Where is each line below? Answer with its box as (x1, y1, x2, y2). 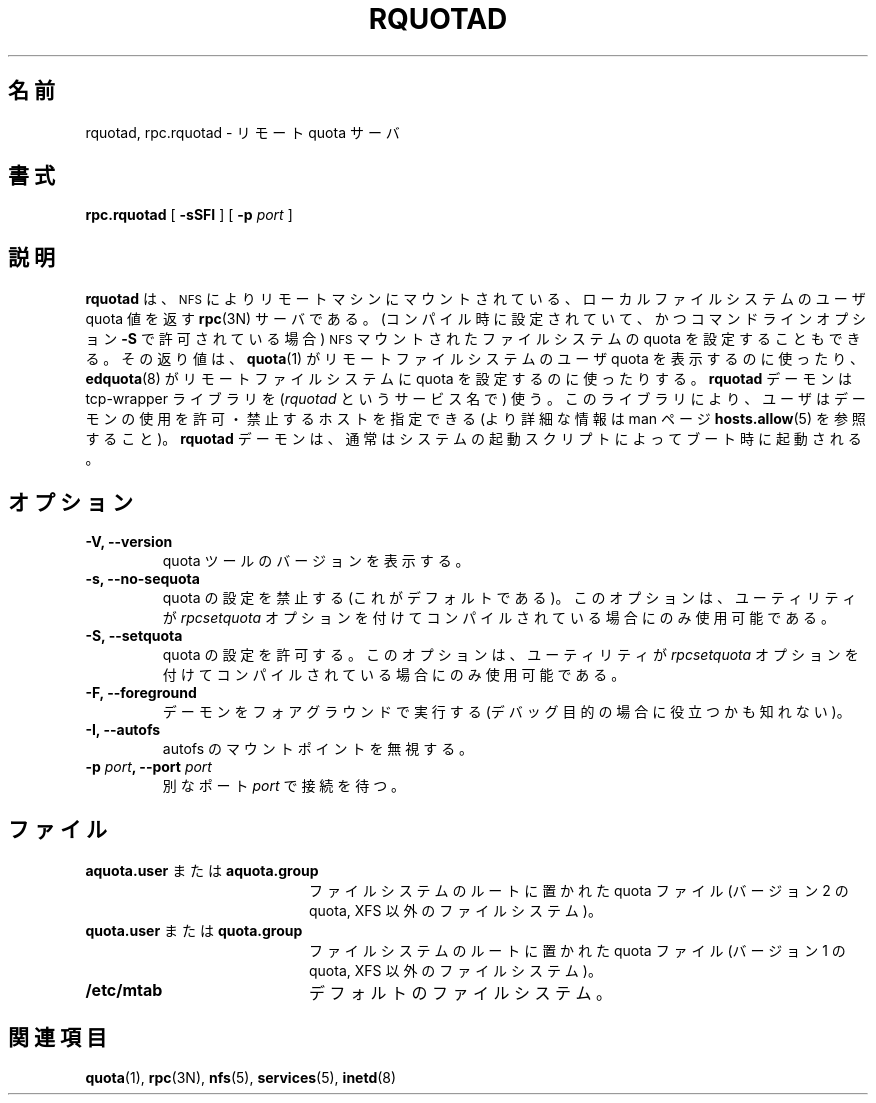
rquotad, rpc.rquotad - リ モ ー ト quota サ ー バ (85, 123, 400, 141)
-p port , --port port (85, 758, 212, 776)
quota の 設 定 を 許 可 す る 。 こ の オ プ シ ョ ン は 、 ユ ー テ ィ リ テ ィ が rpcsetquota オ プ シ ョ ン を (162, 646, 859, 664)
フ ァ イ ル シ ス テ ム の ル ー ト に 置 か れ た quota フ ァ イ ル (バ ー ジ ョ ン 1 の (309, 941, 846, 959)
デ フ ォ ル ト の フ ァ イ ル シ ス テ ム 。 (308, 982, 612, 1003)
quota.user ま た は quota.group (85, 921, 303, 939)
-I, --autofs (85, 721, 161, 739)
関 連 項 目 (8, 1025, 107, 1051)
